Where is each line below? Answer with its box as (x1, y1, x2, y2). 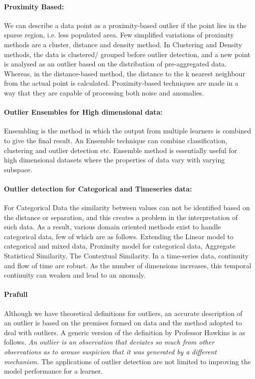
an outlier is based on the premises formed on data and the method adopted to (4, 317, 242, 328)
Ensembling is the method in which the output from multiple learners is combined (4, 126, 252, 136)
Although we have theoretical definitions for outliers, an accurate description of (4, 308, 243, 318)
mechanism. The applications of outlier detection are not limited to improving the (4, 356, 251, 366)
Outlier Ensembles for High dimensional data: (4, 107, 163, 117)
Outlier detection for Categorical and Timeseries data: (4, 183, 192, 193)
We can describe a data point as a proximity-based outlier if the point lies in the (4, 20, 247, 30)
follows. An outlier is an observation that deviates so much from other (4, 337, 215, 347)
